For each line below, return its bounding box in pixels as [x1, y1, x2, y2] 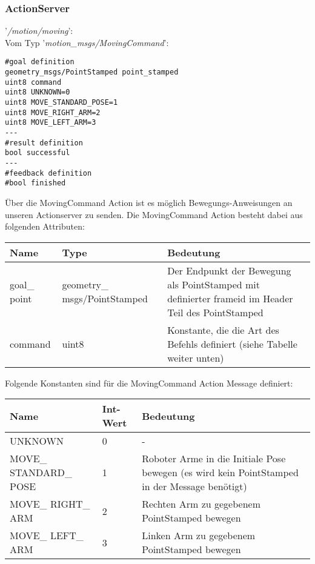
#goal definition [5, 58, 75, 67]
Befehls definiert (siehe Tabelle [167, 336, 297, 351]
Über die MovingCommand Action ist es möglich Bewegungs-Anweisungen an [5, 196, 293, 208]
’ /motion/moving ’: [5, 24, 73, 37]
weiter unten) [167, 350, 224, 365]
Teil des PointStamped [167, 305, 264, 319]
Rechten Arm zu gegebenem [142, 497, 260, 511]
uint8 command [5, 78, 62, 87]
